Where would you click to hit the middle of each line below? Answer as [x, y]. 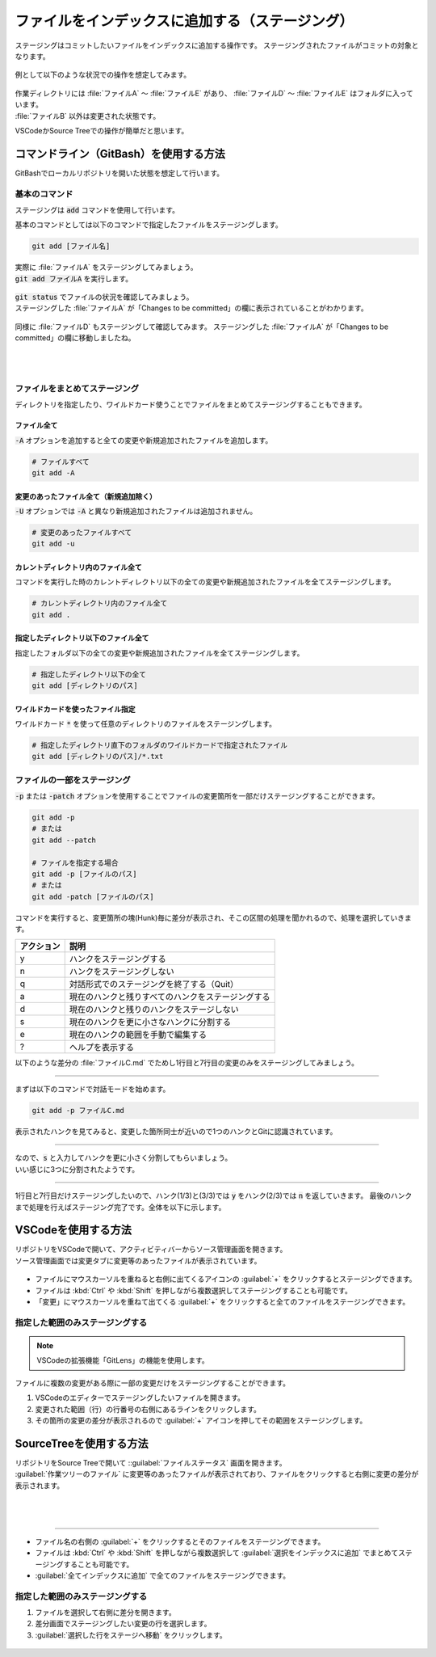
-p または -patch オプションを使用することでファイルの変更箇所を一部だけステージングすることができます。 [197, 796]
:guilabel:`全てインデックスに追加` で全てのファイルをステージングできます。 [163, 1575]
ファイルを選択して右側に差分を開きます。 [106, 1613]
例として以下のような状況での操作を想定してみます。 [103, 75]
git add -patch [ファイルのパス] [93, 896]
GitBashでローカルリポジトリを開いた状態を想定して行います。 [119, 173]
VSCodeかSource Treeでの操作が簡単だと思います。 [102, 130]
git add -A [53, 472]
